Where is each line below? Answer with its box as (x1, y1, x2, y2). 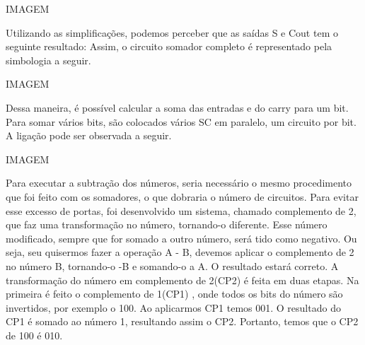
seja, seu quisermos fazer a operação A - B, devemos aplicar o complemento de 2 (6, 245, 354, 259)
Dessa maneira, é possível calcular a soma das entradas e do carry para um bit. (6, 100, 349, 115)
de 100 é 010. (6, 327, 63, 342)
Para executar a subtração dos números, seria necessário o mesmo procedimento (6, 175, 352, 190)
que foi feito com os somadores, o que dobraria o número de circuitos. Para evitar (6, 189, 359, 204)
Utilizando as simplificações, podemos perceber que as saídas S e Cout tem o (6, 25, 338, 40)
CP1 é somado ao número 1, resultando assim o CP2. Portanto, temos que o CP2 (6, 314, 359, 329)
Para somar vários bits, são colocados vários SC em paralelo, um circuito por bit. (6, 114, 357, 129)
